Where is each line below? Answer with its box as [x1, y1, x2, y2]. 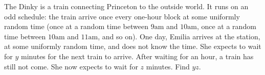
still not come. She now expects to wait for [4, 61, 138, 71]
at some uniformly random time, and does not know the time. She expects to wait [4, 41, 261, 52]
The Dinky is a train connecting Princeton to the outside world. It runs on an [4, 1, 249, 11]
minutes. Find [146, 61, 190, 71]
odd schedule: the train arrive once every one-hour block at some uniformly [4, 11, 240, 21]
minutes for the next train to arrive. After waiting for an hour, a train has [20, 51, 254, 61]
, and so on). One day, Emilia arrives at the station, [98, 31, 260, 41]
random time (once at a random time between [4, 21, 148, 32]
